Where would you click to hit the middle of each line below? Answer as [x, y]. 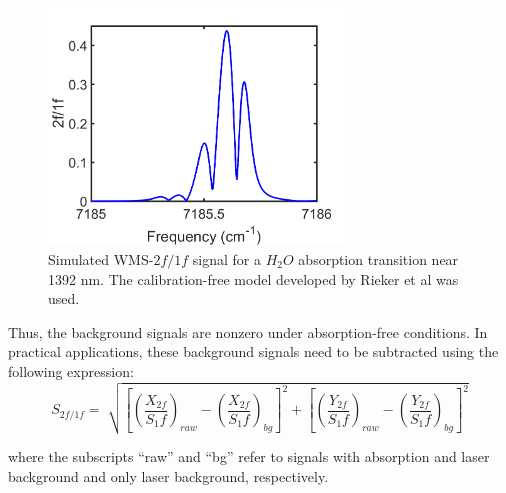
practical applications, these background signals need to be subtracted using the [253, 351]
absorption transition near [378, 259]
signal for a [226, 259]
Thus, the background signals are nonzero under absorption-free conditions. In [248, 331]
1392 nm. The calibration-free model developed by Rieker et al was [253, 278]
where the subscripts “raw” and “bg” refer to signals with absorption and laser [249, 456]
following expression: [71, 371]
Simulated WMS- [101, 259]
